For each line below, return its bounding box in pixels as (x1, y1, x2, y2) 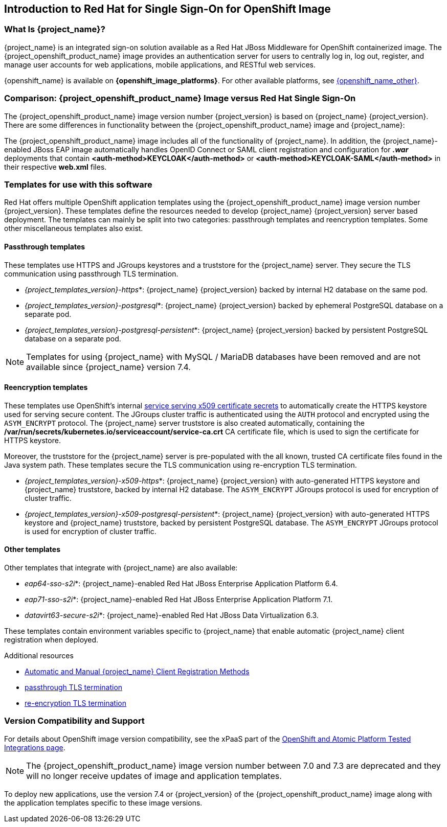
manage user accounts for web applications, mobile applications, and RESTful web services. (4, 60, 316, 69)
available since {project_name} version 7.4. (26, 361, 191, 372)
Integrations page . (4, 743, 65, 752)
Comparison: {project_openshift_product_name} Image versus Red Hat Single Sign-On (4, 93, 356, 104)
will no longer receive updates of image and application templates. (26, 770, 282, 781)
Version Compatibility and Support (4, 716, 145, 726)
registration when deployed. (4, 635, 99, 644)
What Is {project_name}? (4, 24, 105, 35)
